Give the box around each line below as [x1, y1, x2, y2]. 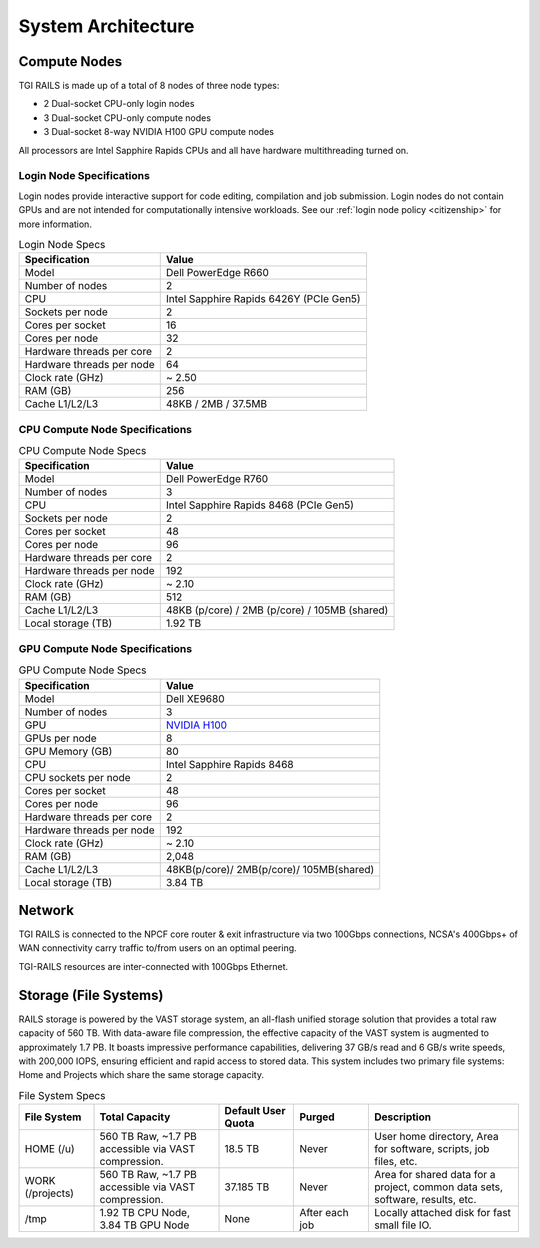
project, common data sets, [374, 1180, 504, 1194]
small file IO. [374, 1218, 432, 1232]
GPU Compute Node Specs [18, 663, 147, 677]
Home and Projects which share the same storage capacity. [18, 1069, 265, 1081]
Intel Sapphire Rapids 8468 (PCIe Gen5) [165, 498, 355, 512]
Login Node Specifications [18, 169, 150, 183]
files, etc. [374, 1155, 418, 1169]
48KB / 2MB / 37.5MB [165, 397, 268, 411]
